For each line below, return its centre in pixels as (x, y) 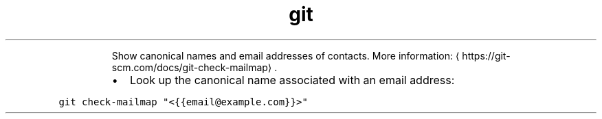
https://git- (486, 55)
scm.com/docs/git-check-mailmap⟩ (192, 67)
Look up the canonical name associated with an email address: (292, 80)
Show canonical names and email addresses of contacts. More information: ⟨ (286, 55)
